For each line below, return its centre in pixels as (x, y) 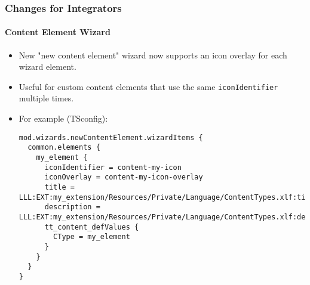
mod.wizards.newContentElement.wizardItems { (111, 137)
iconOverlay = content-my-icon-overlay (124, 177)
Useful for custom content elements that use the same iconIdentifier (148, 86)
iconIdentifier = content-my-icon (113, 167)
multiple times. (46, 98)
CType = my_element (92, 237)
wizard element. (47, 66)
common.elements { (64, 148)
